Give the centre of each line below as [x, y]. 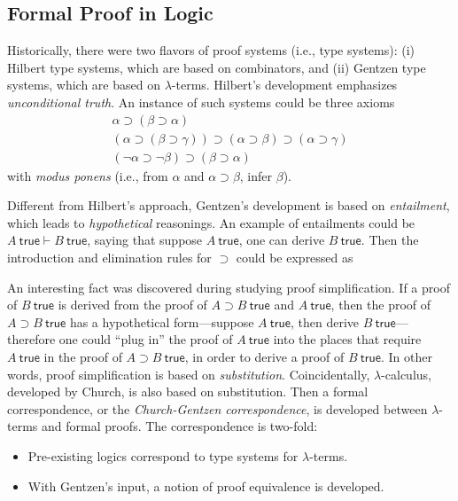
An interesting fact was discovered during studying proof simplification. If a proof [229, 287]
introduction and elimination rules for [109, 258]
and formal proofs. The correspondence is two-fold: [179, 426]
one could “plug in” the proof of [146, 339]
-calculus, [406, 374]
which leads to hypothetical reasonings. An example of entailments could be [211, 222]
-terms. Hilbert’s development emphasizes [284, 85]
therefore [31, 339]
